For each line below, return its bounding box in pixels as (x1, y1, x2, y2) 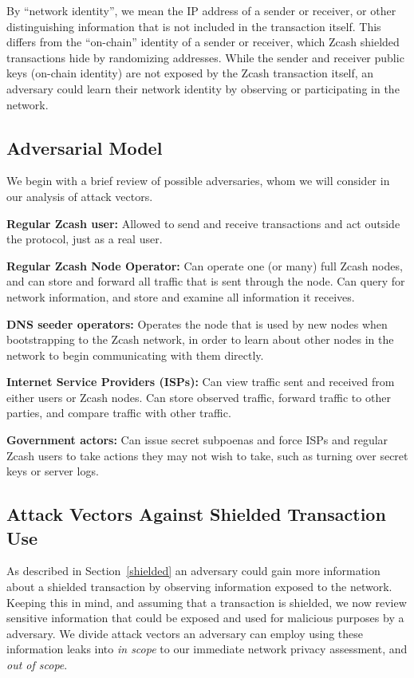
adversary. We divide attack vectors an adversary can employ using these (6, 625, 364, 641)
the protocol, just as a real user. (6, 231, 163, 247)
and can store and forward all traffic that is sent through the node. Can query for (6, 273, 405, 290)
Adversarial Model (6, 135, 163, 160)
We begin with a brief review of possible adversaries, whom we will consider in (6, 172, 390, 189)
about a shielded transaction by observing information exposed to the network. (6, 578, 392, 595)
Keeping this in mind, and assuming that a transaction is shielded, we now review (6, 593, 407, 610)
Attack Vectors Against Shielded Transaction (6, 502, 386, 526)
